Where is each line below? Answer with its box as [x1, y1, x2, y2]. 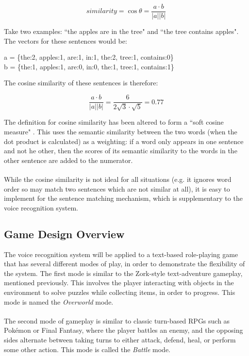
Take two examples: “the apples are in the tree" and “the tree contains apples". [4, 26, 239, 36]
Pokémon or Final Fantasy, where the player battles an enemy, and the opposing [4, 325, 243, 335]
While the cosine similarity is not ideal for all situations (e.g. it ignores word [4, 174, 232, 184]
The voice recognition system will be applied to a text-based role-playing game [4, 249, 238, 259]
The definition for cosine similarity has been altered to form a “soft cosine [4, 117, 224, 127]
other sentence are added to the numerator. [4, 155, 133, 165]
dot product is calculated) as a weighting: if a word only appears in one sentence [4, 136, 244, 146]
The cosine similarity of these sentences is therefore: [4, 78, 158, 88]
